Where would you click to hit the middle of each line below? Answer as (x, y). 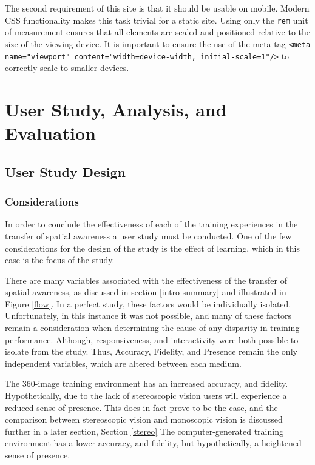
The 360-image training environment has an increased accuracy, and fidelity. (147, 383)
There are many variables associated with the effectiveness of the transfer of (146, 280)
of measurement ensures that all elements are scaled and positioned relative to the (158, 32)
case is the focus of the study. (60, 260)
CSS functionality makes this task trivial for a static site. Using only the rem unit (157, 20)
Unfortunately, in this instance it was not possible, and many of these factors (148, 316)
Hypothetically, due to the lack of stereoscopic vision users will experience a (146, 396)
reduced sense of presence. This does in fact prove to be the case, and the (141, 407)
